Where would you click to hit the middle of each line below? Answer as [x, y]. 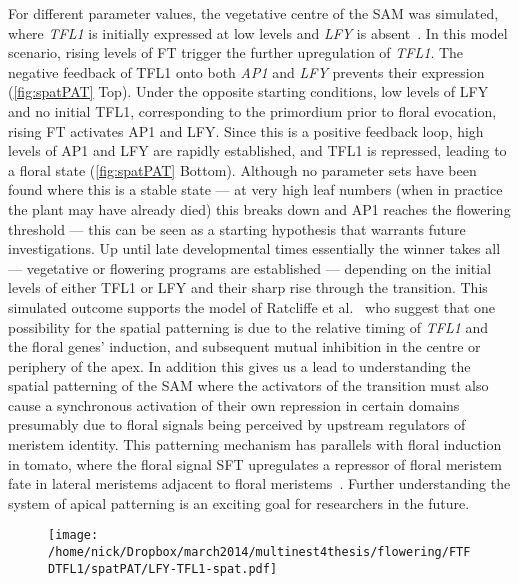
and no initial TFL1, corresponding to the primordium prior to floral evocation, [252, 110]
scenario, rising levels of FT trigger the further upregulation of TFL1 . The [236, 52]
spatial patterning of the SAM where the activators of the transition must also [248, 385]
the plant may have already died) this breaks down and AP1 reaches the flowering [259, 208]
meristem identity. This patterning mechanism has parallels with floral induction [255, 444]
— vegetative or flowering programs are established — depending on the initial [250, 267]
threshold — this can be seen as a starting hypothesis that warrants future [237, 228]
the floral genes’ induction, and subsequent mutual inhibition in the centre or [244, 346]
